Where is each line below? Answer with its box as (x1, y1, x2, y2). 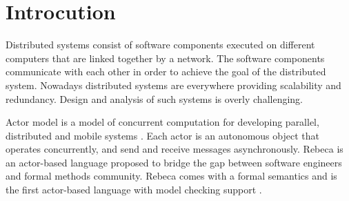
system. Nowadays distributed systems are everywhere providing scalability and (6, 77, 341, 92)
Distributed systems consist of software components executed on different (6, 37, 315, 52)
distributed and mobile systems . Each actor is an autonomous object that (6, 128, 319, 142)
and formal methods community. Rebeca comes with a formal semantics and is (6, 169, 337, 183)
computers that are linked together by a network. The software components (6, 50, 325, 65)
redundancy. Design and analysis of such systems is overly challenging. (6, 91, 303, 106)
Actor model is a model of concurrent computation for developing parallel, (6, 115, 319, 129)
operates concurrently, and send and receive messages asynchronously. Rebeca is (6, 142, 343, 156)
